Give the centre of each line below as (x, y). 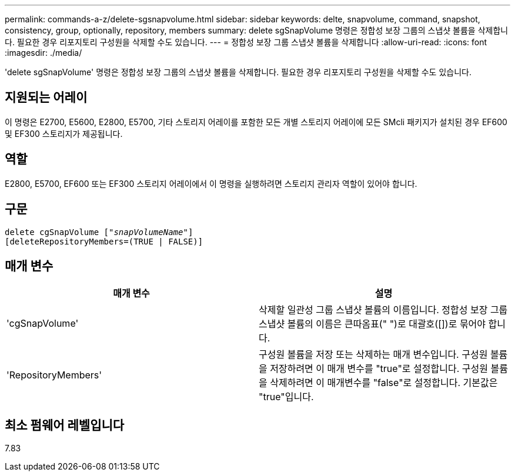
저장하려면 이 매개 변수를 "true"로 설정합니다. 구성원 (379, 369)
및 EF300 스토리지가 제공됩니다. (64, 133)
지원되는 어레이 (46, 98)
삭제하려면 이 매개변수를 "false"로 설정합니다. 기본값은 (384, 383)
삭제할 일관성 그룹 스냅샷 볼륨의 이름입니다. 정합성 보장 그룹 (383, 310)
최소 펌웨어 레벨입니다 (65, 425)
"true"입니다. (286, 397)
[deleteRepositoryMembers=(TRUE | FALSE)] (104, 241)
